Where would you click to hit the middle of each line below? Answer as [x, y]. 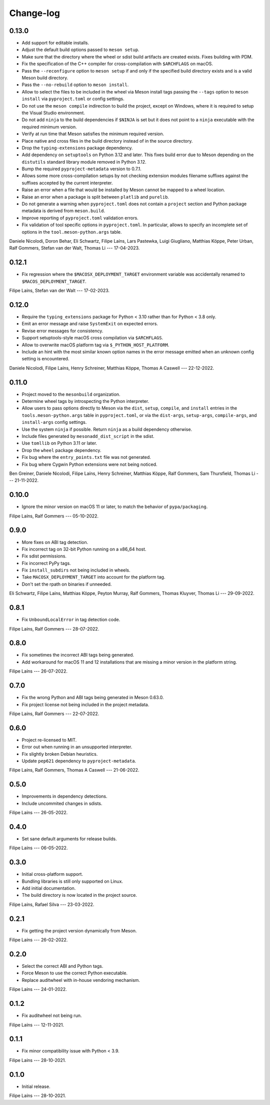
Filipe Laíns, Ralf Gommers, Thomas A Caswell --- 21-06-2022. [74, 770]
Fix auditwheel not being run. [52, 1015]
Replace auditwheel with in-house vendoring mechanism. [81, 980]
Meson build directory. [45, 78]
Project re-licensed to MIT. [49, 740]
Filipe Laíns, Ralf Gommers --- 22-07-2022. [54, 714]
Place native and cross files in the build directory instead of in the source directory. [107, 141]
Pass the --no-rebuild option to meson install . [75, 85]
